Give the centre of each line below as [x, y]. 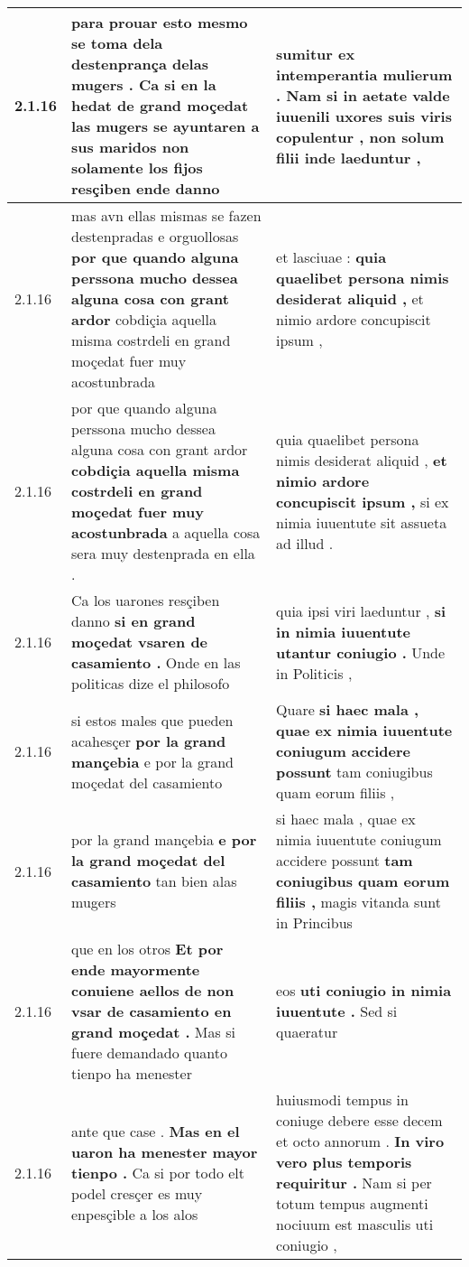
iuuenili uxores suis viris [364, 116]
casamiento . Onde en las [156, 662]
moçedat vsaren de [140, 642]
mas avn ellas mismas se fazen [166, 215]
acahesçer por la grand [149, 741]
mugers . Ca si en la [144, 84]
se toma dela [117, 43]
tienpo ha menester [132, 1073]
